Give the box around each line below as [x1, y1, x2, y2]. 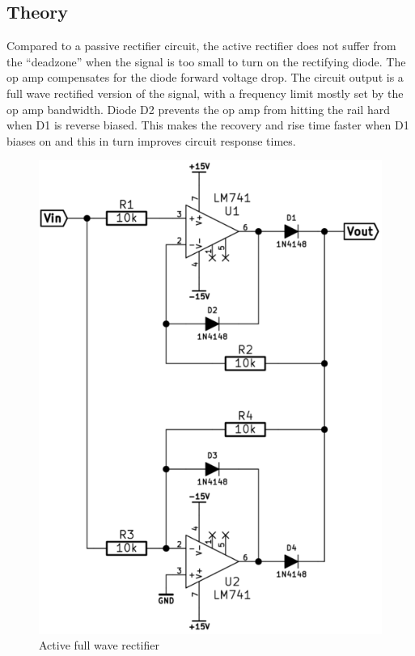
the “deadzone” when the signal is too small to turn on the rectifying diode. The [6, 53, 406, 70]
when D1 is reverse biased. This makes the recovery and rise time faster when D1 [6, 116, 409, 133]
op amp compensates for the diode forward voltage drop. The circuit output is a [6, 69, 404, 86]
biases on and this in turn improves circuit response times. [6, 132, 296, 149]
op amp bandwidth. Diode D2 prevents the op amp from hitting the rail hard [6, 100, 390, 117]
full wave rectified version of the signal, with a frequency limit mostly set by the [6, 84, 404, 101]
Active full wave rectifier [39, 637, 160, 654]
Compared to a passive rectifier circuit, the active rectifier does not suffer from [6, 37, 396, 54]
